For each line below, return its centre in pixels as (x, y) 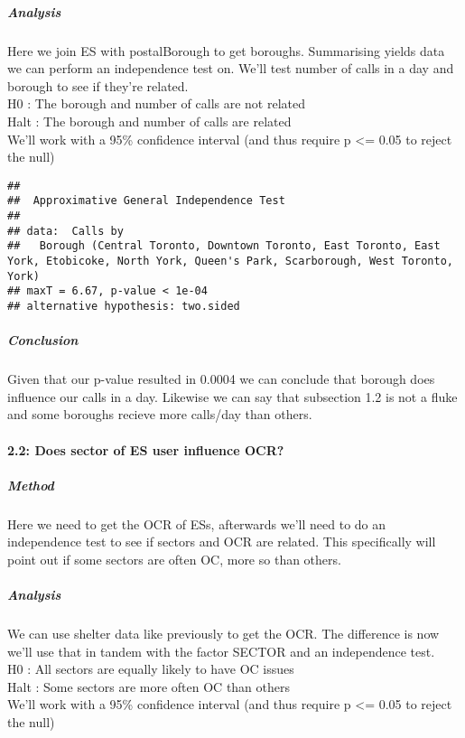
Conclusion (43, 340)
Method (31, 485)
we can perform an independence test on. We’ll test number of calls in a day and (231, 68)
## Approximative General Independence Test (146, 201)
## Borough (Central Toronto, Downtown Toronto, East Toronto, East (224, 246)
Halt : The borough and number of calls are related (149, 121)
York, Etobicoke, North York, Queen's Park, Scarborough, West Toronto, (230, 261)
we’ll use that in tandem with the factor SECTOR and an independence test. (221, 651)
